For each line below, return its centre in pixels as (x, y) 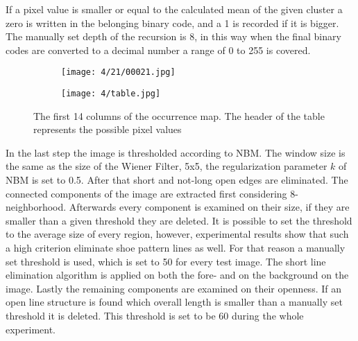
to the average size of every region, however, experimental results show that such (177, 234)
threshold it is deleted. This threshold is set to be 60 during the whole (155, 315)
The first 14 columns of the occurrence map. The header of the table (179, 115)
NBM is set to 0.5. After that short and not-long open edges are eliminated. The (177, 180)
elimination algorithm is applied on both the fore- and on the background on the (177, 275)
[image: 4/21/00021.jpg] (118, 72)
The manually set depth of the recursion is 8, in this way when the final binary (173, 36)
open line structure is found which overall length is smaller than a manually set (174, 302)
